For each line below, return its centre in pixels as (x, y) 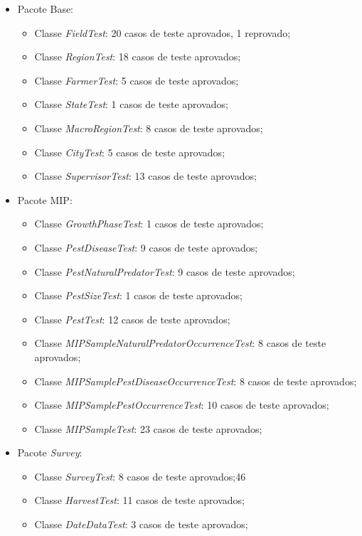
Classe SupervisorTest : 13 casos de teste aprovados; (145, 176)
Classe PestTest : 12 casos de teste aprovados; (132, 319)
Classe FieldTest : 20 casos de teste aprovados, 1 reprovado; (163, 32)
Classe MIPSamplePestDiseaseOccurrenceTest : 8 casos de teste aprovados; (196, 381)
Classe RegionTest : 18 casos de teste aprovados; (138, 57)
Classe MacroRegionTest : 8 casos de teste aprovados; (149, 128)
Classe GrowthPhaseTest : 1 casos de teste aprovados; (149, 224)
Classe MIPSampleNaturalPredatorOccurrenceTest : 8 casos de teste (180, 343)
